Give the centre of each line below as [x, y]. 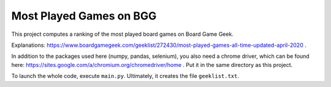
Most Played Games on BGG [84, 16]
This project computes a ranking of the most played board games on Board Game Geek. [123, 34]
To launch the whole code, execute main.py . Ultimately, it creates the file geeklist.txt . [125, 76]
